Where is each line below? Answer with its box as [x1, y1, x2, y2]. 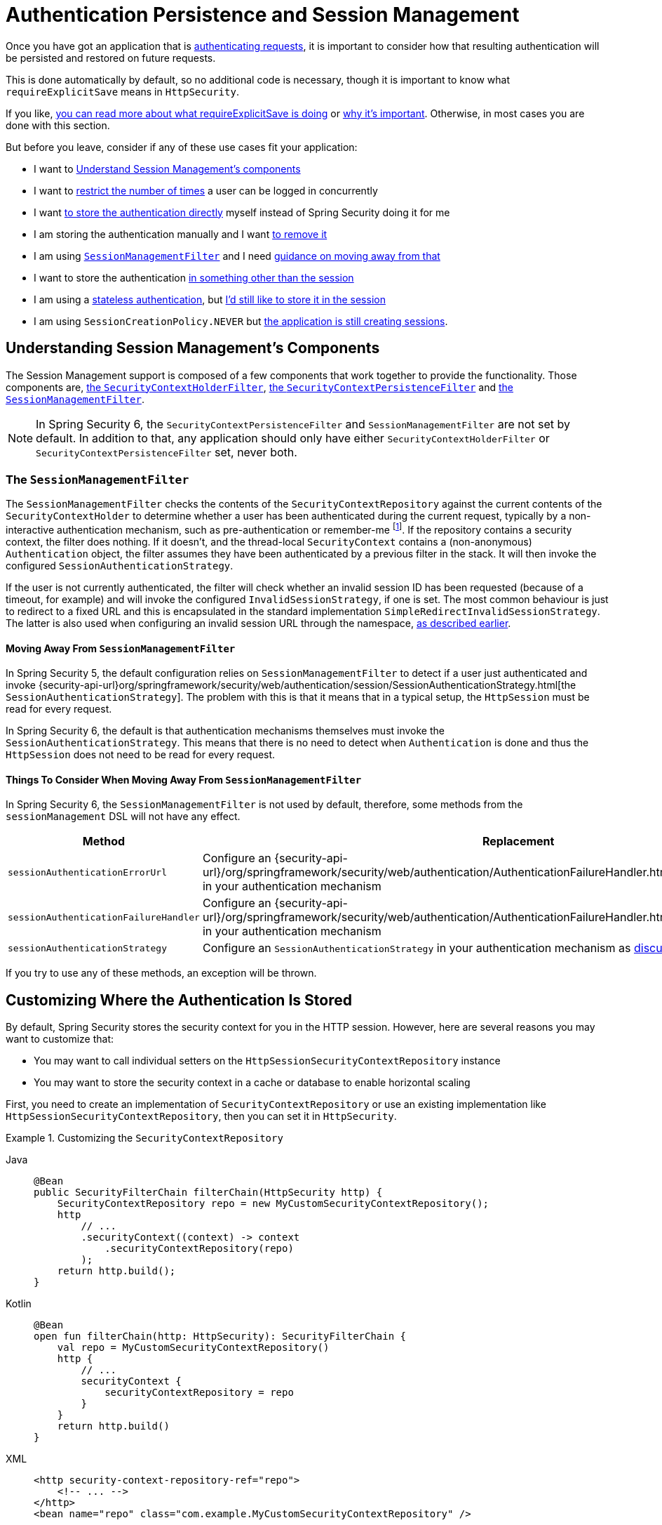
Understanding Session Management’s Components [6, 339, 380, 357]
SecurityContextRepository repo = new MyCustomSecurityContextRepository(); [57, 1198, 489, 1210]
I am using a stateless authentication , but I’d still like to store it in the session [34, 293, 386, 305]
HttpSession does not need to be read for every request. [6, 748, 276, 761]
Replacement [482, 834, 555, 849]
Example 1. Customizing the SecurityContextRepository [6, 1132, 283, 1144]
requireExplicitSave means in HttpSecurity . [6, 85, 239, 98]
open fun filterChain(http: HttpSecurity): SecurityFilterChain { [34, 1331, 407, 1342]
